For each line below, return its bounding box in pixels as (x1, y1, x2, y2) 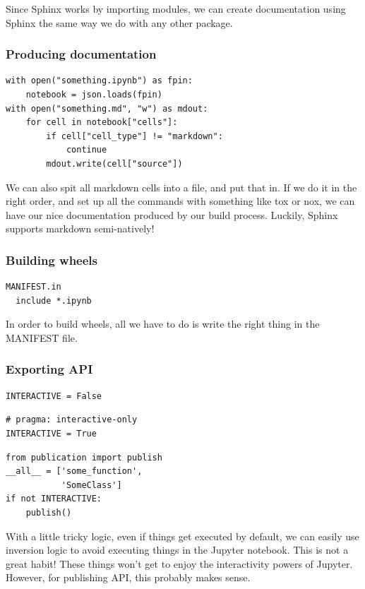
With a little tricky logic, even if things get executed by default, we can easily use (6, 528, 359, 543)
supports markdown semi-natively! (6, 221, 155, 236)
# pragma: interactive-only (6, 415, 138, 425)
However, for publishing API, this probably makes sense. (6, 570, 251, 585)
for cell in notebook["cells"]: (25, 117, 178, 128)
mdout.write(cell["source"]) (46, 158, 183, 169)
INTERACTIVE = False (6, 391, 102, 401)
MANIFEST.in (6, 282, 61, 292)
